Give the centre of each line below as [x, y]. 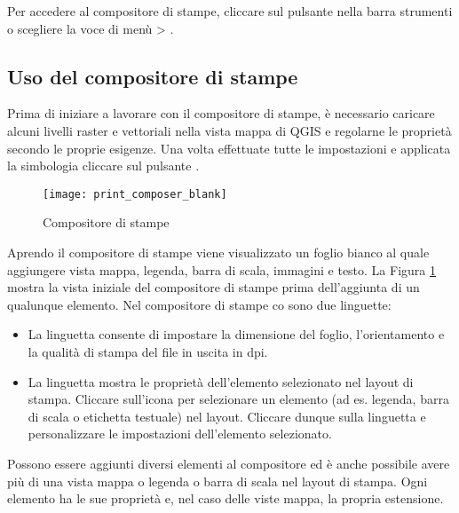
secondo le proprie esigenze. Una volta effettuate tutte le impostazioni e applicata [229, 148]
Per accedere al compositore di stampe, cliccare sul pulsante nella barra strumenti [230, 11]
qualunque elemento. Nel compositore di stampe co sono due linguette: [199, 304]
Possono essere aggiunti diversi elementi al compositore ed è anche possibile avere [229, 463]
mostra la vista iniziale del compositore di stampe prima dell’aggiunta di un [214, 287]
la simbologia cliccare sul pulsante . [103, 166]
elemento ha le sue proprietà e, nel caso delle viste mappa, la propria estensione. [226, 498]
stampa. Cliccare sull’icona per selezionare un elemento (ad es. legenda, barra [238, 399]
